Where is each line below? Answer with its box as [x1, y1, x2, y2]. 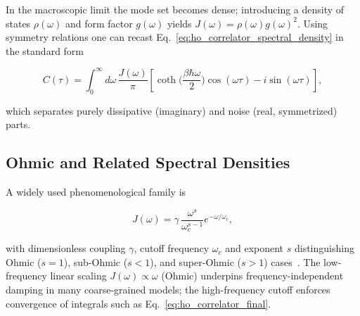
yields [167, 15, 192, 30]
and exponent [225, 241, 284, 255]
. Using [297, 15, 328, 30]
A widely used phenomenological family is [6, 184, 186, 199]
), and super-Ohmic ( [150, 254, 241, 269]
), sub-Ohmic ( [63, 254, 128, 269]
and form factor [65, 15, 133, 30]
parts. [6, 117, 31, 132]
